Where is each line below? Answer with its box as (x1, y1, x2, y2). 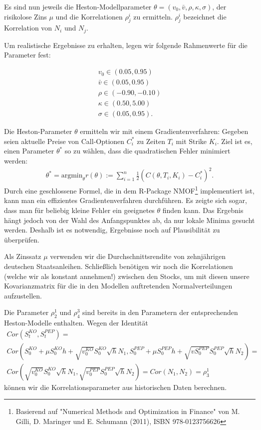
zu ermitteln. (133, 11, 173, 21)
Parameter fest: (4, 49, 51, 60)
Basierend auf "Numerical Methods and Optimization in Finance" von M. (15, 406, 240, 416)
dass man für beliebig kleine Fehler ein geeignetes (4, 204, 155, 215)
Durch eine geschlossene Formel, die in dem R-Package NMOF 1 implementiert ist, (4, 184, 255, 195)
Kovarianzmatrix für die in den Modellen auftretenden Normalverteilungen (4, 280, 233, 291)
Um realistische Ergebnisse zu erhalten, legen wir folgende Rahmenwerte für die (4, 39, 248, 50)
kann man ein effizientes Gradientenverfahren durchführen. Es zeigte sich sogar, (4, 195, 247, 205)
